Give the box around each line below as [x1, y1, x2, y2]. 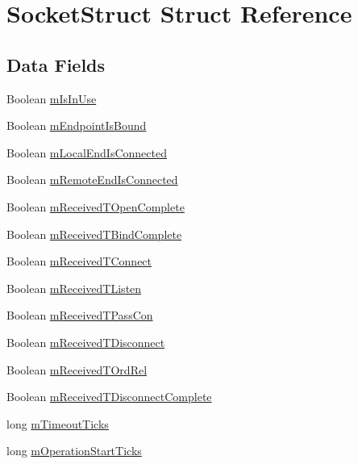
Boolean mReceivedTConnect [6, 253, 152, 270]
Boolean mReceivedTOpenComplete [6, 198, 185, 215]
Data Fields [6, 52, 106, 77]
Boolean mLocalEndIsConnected [6, 144, 167, 161]
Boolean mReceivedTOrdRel [6, 361, 148, 378]
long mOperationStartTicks [6, 442, 142, 459]
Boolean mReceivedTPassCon [6, 307, 153, 324]
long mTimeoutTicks [6, 415, 109, 432]
